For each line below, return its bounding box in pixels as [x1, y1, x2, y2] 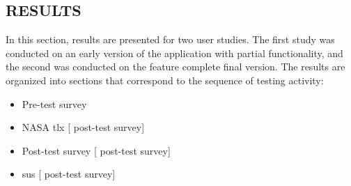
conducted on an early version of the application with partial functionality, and [6, 45, 343, 60]
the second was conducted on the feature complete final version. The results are [6, 59, 345, 74]
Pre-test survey [22, 96, 87, 111]
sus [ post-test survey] [22, 166, 116, 181]
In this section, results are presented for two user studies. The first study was [6, 32, 335, 47]
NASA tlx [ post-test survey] [22, 120, 145, 134]
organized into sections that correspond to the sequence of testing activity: [6, 72, 324, 87]
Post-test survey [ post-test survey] [22, 143, 171, 157]
